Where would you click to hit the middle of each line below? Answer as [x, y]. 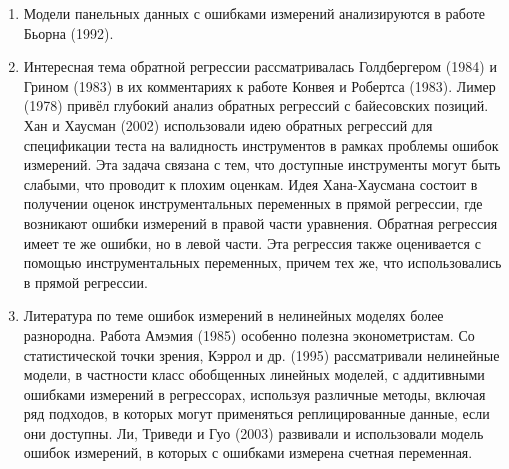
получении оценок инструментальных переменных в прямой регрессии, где [253, 203]
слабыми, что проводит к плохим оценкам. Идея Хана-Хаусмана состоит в [250, 183]
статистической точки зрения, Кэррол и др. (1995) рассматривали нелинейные [261, 354]
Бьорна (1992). [68, 32]
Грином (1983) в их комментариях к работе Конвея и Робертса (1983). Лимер [259, 85]
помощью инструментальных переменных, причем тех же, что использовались [262, 262]
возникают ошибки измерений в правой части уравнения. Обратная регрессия [260, 222]
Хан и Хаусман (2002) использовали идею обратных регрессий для [228, 124]
